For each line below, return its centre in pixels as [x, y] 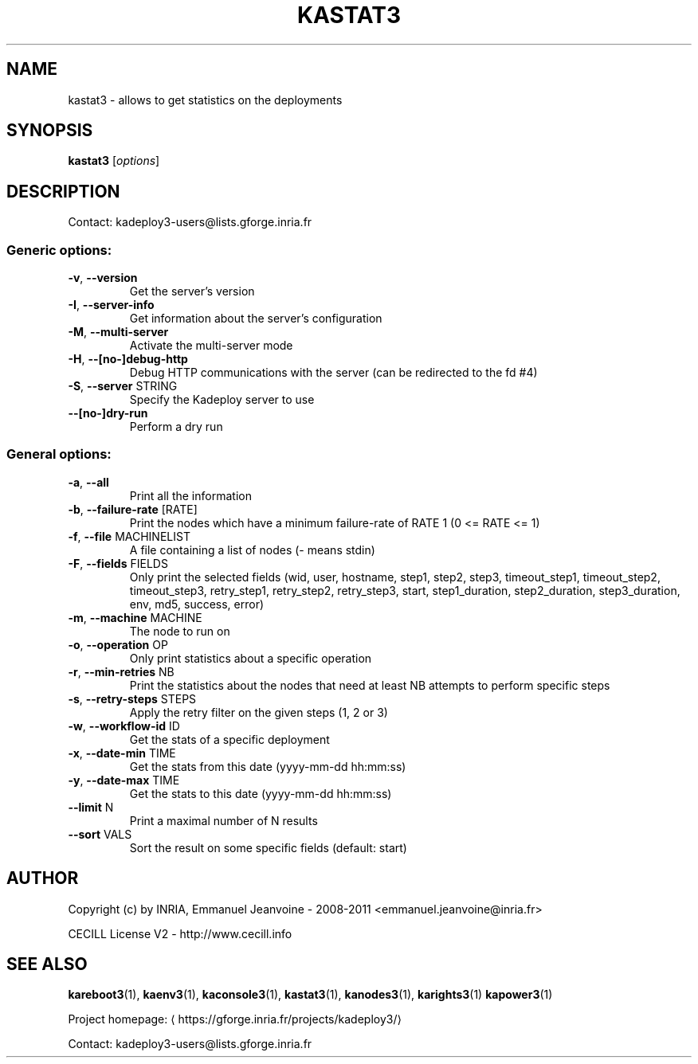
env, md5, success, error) [197, 604]
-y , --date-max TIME [124, 780]
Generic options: [59, 250]
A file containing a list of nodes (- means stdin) [252, 550]
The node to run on [180, 631]
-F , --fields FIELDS [118, 563]
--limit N [91, 807]
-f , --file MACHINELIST [129, 536]
